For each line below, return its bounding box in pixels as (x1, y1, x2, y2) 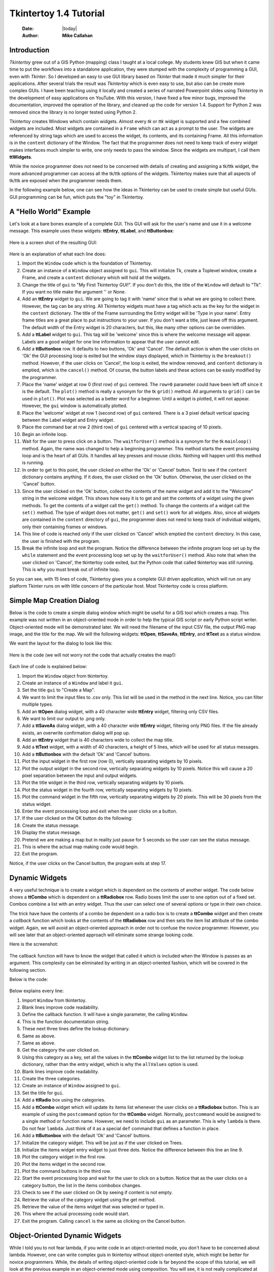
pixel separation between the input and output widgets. (22, 772, 138, 778)
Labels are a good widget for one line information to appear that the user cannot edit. (22, 338, 200, 344)
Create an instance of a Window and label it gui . (22, 680, 123, 686)
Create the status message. (22, 822, 80, 828)
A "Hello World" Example (9, 207, 91, 216)
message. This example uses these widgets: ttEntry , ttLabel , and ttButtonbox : (9, 228, 175, 234)
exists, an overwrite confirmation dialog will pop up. (22, 730, 130, 736)
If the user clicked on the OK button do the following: (22, 815, 133, 821)
